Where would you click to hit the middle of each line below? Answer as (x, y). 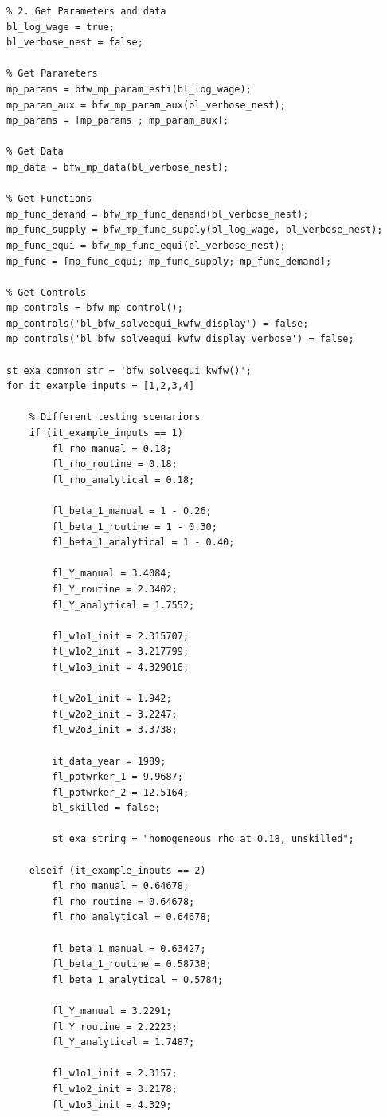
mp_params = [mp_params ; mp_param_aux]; (118, 121)
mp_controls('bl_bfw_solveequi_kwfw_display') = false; (158, 323)
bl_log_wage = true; (61, 27)
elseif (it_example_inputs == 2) (117, 870)
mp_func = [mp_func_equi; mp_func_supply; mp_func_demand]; (169, 261)
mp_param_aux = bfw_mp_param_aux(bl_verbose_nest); (146, 105)
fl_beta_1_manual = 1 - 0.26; (132, 511)
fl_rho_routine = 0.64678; (123, 901)
